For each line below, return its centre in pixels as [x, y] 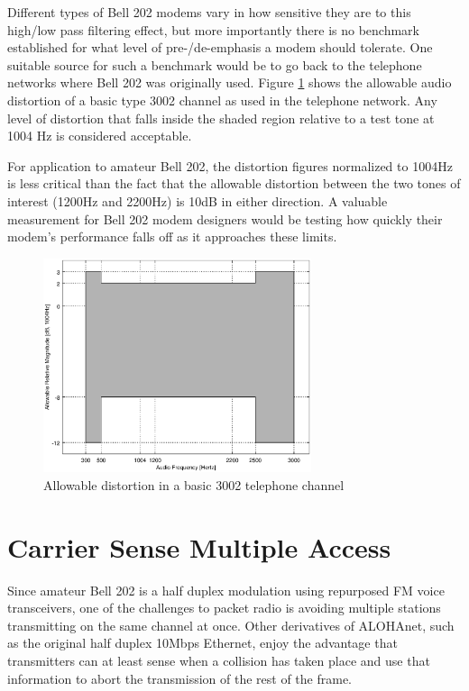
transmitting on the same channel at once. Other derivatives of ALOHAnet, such [231, 625]
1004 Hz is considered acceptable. [100, 136]
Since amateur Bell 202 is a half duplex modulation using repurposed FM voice [226, 590]
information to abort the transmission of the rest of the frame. [180, 678]
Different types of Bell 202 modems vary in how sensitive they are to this [209, 12]
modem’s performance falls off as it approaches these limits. [172, 236]
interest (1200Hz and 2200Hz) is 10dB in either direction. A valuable [198, 200]
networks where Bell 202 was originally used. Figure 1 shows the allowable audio [230, 82]
